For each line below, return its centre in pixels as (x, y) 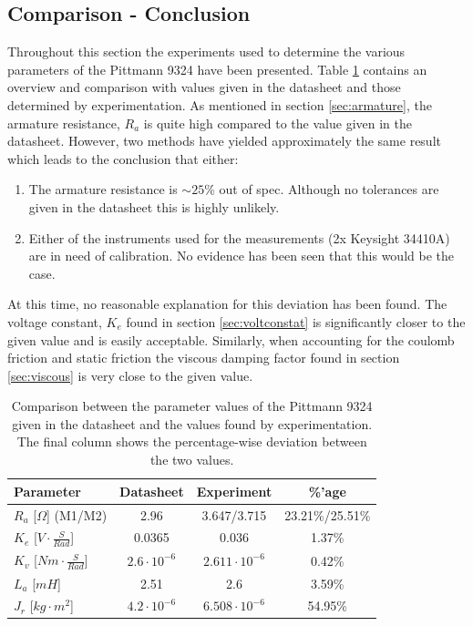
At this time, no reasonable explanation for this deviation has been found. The (227, 304)
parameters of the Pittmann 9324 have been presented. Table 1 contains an (217, 69)
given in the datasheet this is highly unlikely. (154, 206)
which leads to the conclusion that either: (123, 158)
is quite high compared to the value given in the (278, 123)
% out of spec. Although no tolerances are (322, 189)
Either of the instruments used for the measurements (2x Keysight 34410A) (239, 237)
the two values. (192, 460)
